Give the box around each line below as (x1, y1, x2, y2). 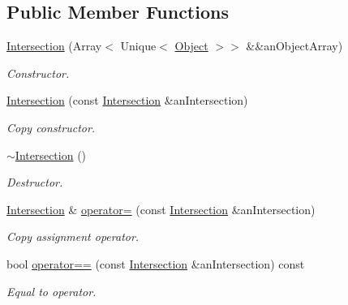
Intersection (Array (6, 37, 102, 54)
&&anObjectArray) (246, 37, 343, 54)
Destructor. (6, 174, 63, 191)
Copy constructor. (6, 118, 96, 135)
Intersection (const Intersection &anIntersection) (6, 92, 248, 109)
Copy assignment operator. (6, 228, 140, 245)
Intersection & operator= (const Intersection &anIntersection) (6, 200, 316, 217)
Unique (120, 37, 157, 54)
